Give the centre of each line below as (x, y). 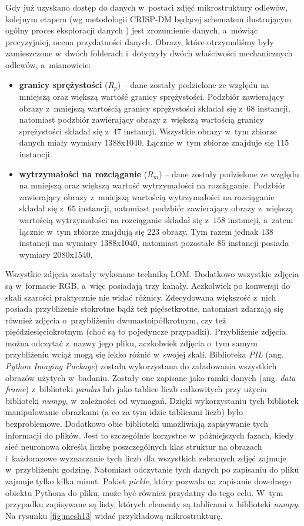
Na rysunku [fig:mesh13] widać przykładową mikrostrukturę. (114, 515)
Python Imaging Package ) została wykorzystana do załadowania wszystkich (141, 366)
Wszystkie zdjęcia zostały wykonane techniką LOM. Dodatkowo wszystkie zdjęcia (152, 274)
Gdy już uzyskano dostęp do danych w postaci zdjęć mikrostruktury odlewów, (147, 7)
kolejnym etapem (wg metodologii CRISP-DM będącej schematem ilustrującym (148, 18)
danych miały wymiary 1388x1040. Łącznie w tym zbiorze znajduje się (146, 142)
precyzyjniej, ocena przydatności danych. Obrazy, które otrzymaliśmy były (140, 41)
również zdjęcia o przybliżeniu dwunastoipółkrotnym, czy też (116, 320)
